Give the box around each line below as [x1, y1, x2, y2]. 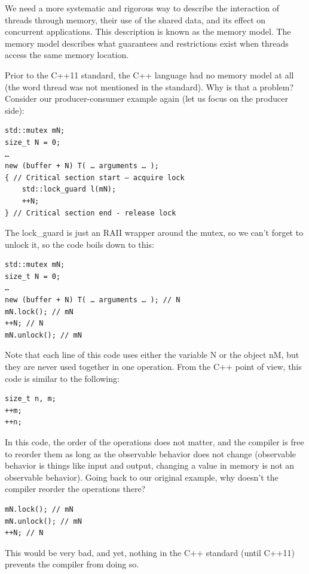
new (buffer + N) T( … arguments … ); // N [5, 296, 180, 305]
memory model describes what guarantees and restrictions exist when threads [5, 37, 289, 49]
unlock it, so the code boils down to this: [5, 238, 154, 250]
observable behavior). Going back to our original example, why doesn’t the [5, 470, 279, 483]
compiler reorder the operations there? [5, 482, 146, 495]
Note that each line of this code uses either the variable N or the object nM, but [5, 348, 299, 361]
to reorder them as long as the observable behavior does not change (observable [5, 447, 296, 460]
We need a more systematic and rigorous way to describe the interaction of [5, 2, 279, 14]
